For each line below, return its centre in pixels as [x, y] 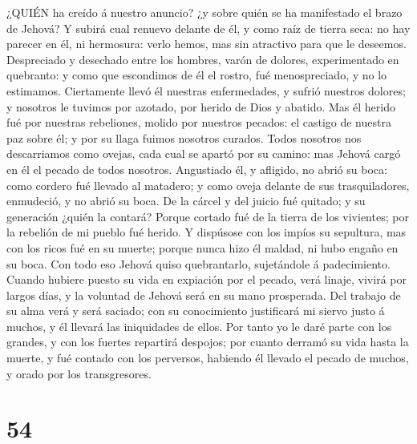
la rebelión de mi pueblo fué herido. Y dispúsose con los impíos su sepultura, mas [206, 232]
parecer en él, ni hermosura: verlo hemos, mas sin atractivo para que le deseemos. [206, 44]
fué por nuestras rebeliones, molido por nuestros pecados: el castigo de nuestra [199, 122]
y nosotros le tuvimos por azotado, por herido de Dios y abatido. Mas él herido [201, 106]
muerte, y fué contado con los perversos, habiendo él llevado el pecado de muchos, [208, 358]
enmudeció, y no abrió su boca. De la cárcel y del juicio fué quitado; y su [186, 201]
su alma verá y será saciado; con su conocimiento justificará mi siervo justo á [196, 311]
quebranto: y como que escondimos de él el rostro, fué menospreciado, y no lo [197, 75]
